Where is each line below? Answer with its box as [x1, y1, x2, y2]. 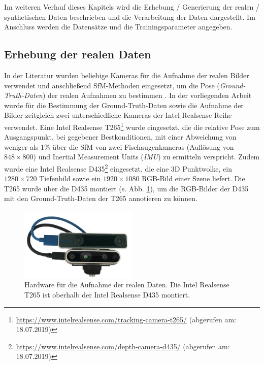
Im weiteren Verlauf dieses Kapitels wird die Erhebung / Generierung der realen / [4, 2, 259, 12]
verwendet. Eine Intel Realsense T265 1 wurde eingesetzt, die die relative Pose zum [4, 120, 260, 132]
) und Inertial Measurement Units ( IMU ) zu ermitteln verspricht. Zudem [33, 151, 260, 162]
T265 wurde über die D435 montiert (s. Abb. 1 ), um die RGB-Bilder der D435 [4, 183, 249, 193]
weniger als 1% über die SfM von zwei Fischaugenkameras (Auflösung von [4, 141, 234, 152]
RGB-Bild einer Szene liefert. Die [142, 173, 245, 184]
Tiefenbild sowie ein [39, 173, 101, 184]
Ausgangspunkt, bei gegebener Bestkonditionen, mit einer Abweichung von [4, 131, 237, 142]
